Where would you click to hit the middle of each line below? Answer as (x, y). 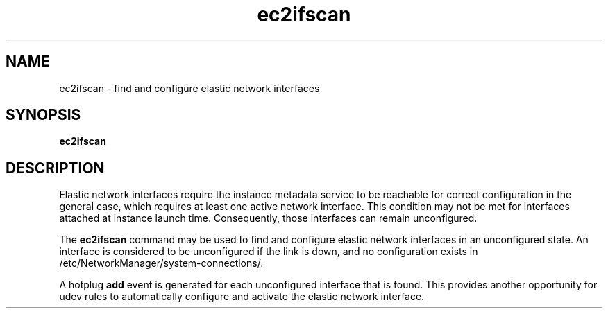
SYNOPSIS (43, 115)
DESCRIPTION (55, 168)
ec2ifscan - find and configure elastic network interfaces (189, 88)
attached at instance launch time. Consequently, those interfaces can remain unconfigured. (268, 218)
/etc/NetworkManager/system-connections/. (161, 263)
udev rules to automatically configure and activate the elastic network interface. (242, 297)
